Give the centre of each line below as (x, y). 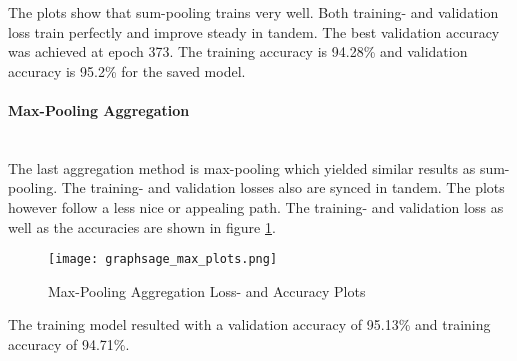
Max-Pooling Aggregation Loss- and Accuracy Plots (207, 290)
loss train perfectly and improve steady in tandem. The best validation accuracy (254, 31)
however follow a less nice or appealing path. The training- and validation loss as (256, 206)
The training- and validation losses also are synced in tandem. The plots (283, 187)
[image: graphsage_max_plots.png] (163, 259)
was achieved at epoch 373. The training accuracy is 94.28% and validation (238, 51)
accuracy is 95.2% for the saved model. (127, 70)
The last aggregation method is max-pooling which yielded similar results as (242, 167)
